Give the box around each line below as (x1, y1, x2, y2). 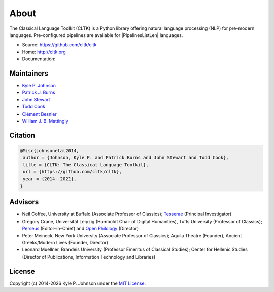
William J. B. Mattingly (22, 118, 68, 124)
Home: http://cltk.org (22, 49, 66, 55)
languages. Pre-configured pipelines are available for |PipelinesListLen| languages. (9, 32, 183, 38)
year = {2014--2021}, (23, 176, 77, 182)
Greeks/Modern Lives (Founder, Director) (22, 239, 109, 245)
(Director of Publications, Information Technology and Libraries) (22, 253, 156, 260)
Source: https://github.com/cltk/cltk (22, 42, 97, 48)
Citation (9, 131, 36, 139)
